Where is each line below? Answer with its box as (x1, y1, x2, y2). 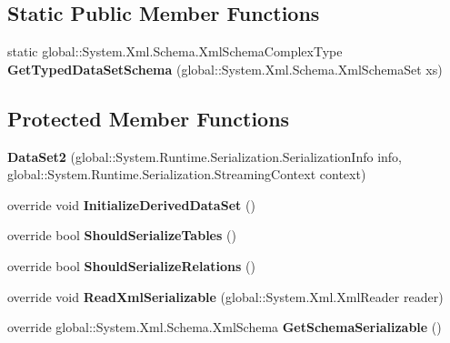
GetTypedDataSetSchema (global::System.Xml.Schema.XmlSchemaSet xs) (7, 59, 443, 78)
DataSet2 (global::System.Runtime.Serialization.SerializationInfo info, (7, 146, 402, 166)
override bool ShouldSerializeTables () (7, 226, 236, 245)
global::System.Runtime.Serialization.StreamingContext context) (7, 165, 366, 184)
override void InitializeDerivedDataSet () (7, 195, 255, 214)
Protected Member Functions (7, 104, 290, 132)
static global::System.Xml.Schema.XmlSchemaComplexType (7, 42, 343, 61)
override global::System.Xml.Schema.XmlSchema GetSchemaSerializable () (7, 318, 442, 337)
